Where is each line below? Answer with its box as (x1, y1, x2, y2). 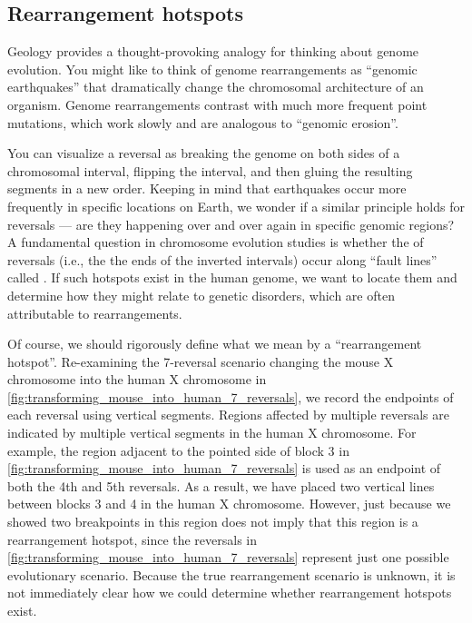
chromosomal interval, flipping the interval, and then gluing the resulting (7, 161, 413, 180)
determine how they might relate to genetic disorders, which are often (7, 285, 395, 304)
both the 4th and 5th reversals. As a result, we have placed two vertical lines (7, 476, 435, 495)
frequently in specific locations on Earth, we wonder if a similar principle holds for (7, 196, 465, 215)
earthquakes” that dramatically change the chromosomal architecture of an (7, 77, 424, 96)
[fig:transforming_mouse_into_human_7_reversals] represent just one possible (7, 548, 449, 567)
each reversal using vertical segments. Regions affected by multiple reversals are (7, 405, 449, 424)
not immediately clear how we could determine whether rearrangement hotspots (7, 583, 452, 602)
